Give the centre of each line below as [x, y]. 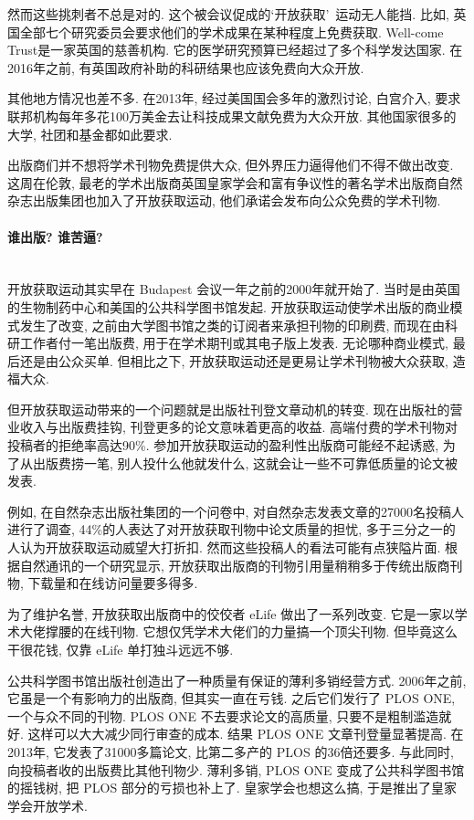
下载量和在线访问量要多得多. [113, 583]
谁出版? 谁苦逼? [55, 236]
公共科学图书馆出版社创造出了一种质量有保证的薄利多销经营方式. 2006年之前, [237, 680]
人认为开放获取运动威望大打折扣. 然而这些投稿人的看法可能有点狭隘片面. [224, 547]
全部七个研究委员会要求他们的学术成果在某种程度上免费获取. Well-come [232, 32]
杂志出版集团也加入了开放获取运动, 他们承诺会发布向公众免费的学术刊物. [224, 200]
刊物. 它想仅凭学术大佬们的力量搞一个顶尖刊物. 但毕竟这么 [284, 631]
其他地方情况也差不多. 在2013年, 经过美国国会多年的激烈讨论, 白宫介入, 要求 [234, 98]
